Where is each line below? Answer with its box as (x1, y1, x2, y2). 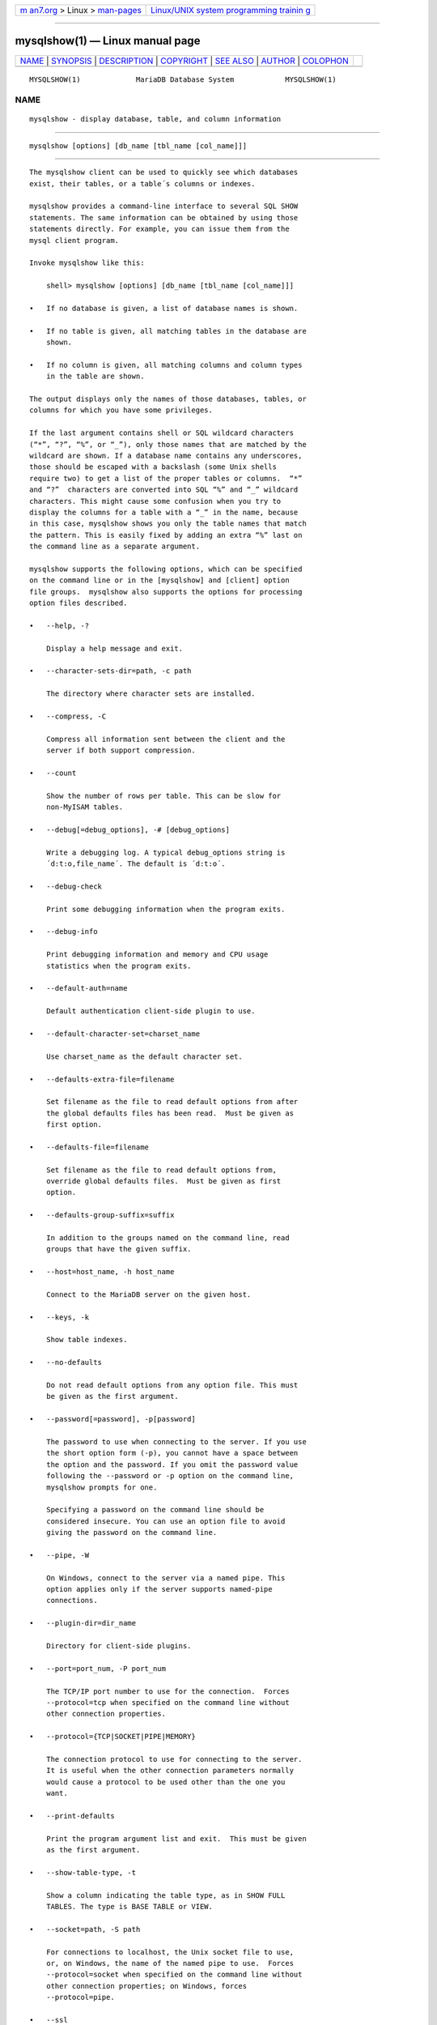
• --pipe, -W (29, 1550, 90, 1559)
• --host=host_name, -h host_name (29, 1268, 175, 1277)
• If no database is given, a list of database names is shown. (29, 304, 299, 313)
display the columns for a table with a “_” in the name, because (29, 507, 299, 517)
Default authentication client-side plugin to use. (45, 1007, 256, 1016)
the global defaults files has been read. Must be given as (45, 1108, 295, 1118)
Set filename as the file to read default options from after (45, 1098, 299, 1106)
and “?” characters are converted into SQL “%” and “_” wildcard (29, 485, 299, 494)
